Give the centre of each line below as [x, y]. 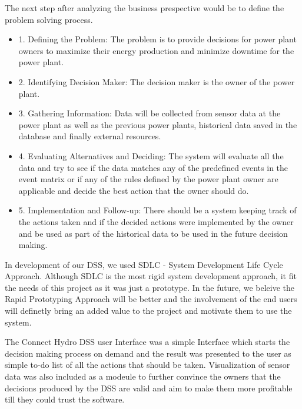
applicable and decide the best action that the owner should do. [134, 190]
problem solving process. [49, 19]
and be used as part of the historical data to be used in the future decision [153, 233]
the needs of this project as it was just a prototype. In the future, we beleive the [150, 287]
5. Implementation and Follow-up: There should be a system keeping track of [157, 210]
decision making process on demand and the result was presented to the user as [148, 353]
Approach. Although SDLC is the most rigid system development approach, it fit [151, 276]
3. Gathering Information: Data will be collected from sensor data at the [150, 113]
